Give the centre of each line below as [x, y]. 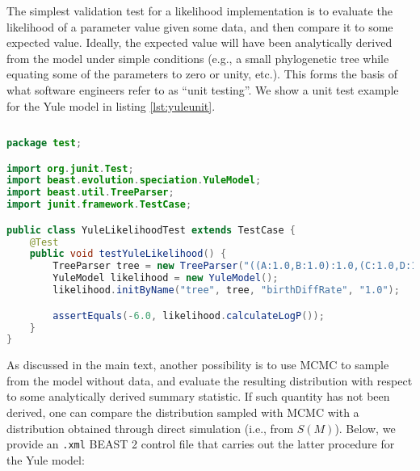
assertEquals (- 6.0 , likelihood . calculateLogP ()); [189, 315]
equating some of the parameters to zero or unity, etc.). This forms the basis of [202, 74]
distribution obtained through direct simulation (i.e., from [150, 428]
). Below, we [365, 428]
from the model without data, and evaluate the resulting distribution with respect [210, 380]
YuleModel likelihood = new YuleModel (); [166, 278]
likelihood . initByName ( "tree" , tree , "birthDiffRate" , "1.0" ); [226, 290]
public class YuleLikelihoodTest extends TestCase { [151, 230]
